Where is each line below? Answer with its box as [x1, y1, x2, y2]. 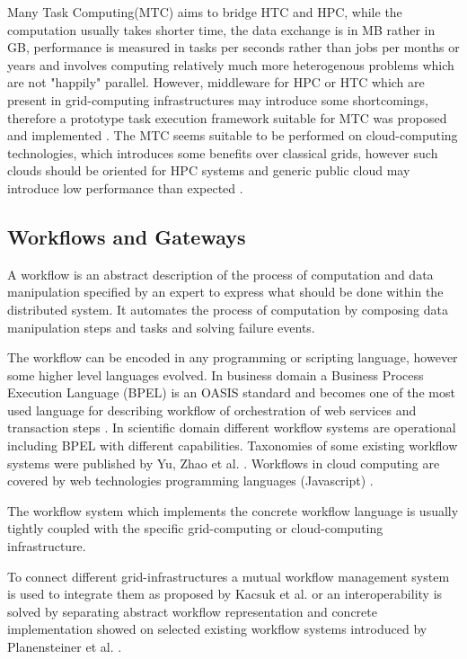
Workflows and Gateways [7, 222, 246, 250]
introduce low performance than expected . [7, 178, 243, 197]
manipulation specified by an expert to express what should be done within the [7, 282, 444, 301]
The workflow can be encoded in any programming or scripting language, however [7, 348, 458, 367]
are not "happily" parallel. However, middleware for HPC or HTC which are [7, 73, 425, 92]
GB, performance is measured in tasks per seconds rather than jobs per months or [7, 38, 460, 57]
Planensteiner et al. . [7, 637, 122, 656]
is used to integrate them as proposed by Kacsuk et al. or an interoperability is [7, 584, 443, 603]
